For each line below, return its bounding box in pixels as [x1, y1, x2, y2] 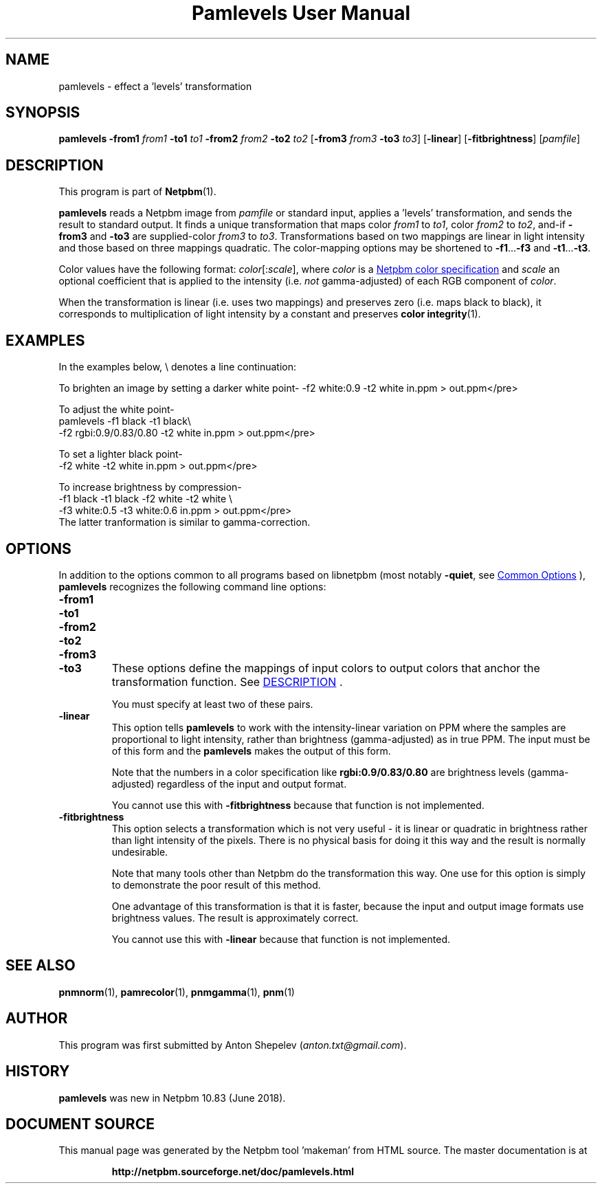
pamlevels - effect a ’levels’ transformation [58, 80, 252, 92]
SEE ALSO [5, 957, 76, 975]
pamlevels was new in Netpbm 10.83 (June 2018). [58, 1091, 286, 1104]
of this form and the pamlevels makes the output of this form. [111, 744, 391, 757]
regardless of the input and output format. [157, 777, 347, 790]
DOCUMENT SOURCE [5, 1115, 155, 1133]
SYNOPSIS [5, 104, 80, 122]
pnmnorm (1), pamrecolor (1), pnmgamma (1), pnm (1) [58, 986, 295, 998]
